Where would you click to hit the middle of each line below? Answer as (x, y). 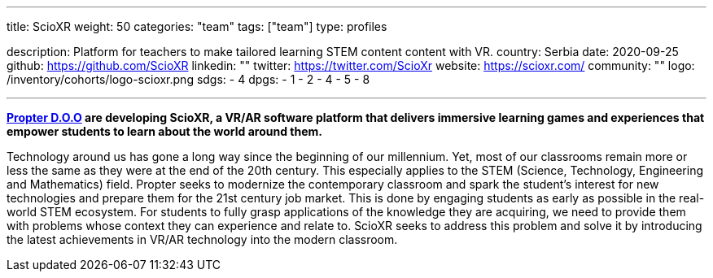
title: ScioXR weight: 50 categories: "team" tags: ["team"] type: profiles (197, 26)
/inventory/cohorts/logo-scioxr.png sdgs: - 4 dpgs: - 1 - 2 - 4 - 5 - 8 (188, 79)
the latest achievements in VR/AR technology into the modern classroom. (202, 239)
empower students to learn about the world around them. (164, 131)
